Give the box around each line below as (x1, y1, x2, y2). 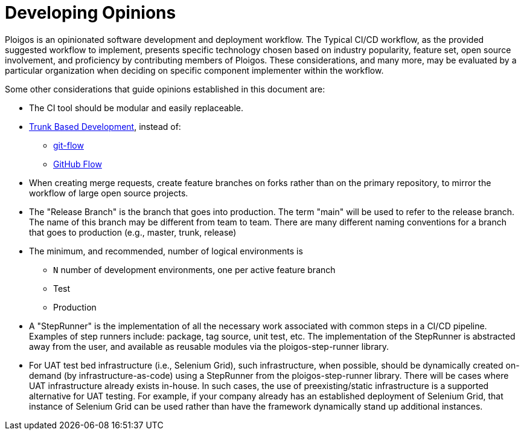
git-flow (53, 140, 84, 150)
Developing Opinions (5, 2, 176, 23)
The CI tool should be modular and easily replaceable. (29, 102, 243, 113)
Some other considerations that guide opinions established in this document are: (5, 83, 325, 94)
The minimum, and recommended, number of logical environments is (29, 245, 303, 256)
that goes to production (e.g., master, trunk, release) (29, 227, 237, 237)
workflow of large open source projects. (29, 187, 188, 198)
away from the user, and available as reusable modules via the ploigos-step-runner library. (29, 341, 389, 352)
